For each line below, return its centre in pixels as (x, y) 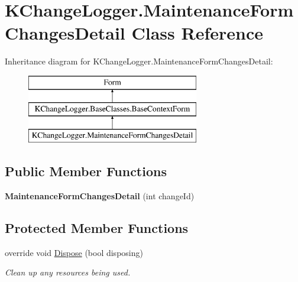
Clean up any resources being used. (68, 272)
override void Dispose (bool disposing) (74, 252)
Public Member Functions (86, 171)
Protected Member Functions (97, 228)
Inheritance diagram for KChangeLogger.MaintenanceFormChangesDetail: (139, 61)
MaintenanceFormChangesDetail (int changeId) (100, 196)
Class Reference (197, 33)
